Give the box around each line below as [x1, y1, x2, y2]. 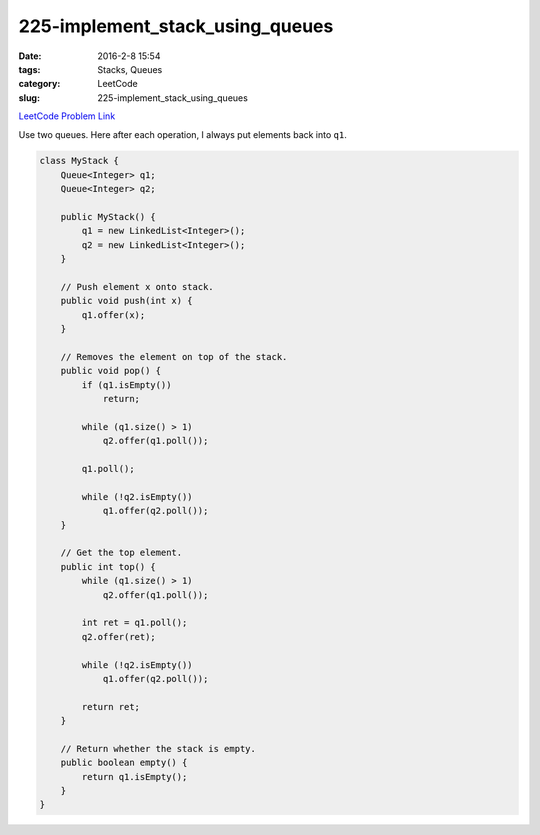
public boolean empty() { [60, 757, 188, 769]
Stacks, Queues [97, 63, 163, 75]
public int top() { [60, 561, 157, 572]
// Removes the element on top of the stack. [60, 351, 288, 362]
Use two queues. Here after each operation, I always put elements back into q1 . [18, 128, 347, 140]
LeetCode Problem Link [18, 110, 116, 122]
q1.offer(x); [81, 309, 146, 320]
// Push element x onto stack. [60, 281, 214, 292]
